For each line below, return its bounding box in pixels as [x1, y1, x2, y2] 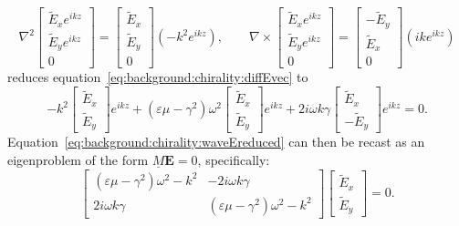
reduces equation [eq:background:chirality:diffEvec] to [7, 67, 308, 87]
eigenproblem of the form [7, 150, 149, 169]
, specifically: [197, 150, 270, 169]
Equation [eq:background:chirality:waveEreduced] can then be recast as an [7, 132, 425, 151]
